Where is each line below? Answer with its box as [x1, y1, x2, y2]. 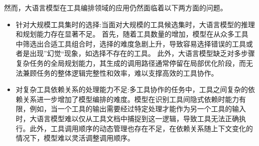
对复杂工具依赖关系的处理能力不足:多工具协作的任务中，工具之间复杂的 [15, 84, 248, 95]
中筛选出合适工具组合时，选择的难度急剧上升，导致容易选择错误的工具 [15, 38, 246, 49]
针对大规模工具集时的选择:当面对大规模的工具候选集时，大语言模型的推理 [15, 19, 255, 29]
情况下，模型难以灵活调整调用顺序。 [15, 133, 134, 143]
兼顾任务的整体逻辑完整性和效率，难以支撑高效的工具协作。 [22, 67, 218, 78]
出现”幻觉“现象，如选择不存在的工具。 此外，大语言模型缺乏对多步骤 [29, 48, 255, 58]
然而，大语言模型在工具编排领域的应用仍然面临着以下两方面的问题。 [4, 2, 227, 12]
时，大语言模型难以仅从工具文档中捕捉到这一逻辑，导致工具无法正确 [15, 113, 239, 123]
